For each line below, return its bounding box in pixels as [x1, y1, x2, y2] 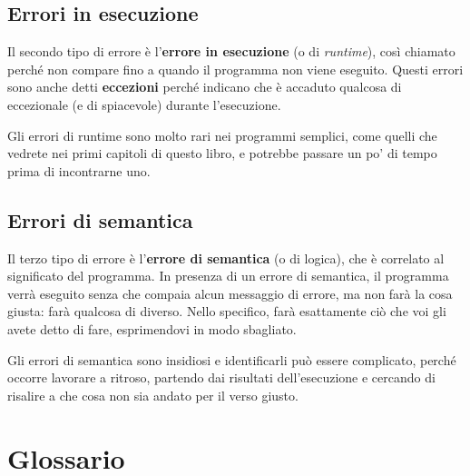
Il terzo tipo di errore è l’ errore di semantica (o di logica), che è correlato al [7, 248, 445, 267]
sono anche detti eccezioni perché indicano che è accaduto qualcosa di [7, 77, 402, 96]
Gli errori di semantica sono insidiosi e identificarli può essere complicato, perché [7, 350, 456, 369]
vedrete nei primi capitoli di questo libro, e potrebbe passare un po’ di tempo [7, 144, 437, 163]
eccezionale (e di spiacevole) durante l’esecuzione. [7, 94, 281, 114]
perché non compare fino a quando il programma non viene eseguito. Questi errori [7, 59, 464, 78]
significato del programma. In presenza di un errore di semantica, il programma [7, 266, 449, 285]
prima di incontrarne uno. [7, 161, 151, 180]
